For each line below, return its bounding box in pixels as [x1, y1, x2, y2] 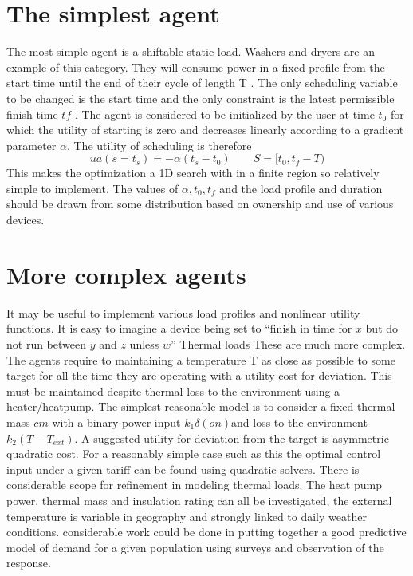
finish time [6, 105, 58, 122]
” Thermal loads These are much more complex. [171, 335, 406, 352]
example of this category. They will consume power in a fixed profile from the [6, 58, 385, 75]
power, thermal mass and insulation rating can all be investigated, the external [6, 491, 392, 508]
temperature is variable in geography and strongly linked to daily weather [6, 507, 367, 524]
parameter [6, 136, 57, 153]
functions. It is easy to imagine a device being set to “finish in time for [6, 320, 352, 337]
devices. [6, 211, 45, 228]
